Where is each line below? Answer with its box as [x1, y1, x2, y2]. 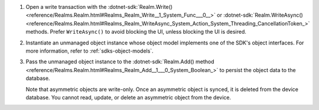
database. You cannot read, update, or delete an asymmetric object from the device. [25, 93, 232, 101]
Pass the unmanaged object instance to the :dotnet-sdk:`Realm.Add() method [25, 58, 215, 65]
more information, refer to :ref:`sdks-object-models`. [25, 47, 154, 54]
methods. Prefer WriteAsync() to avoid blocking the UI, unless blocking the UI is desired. [25, 28, 246, 35]
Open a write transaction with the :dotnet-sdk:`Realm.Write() [25, 4, 173, 10]
